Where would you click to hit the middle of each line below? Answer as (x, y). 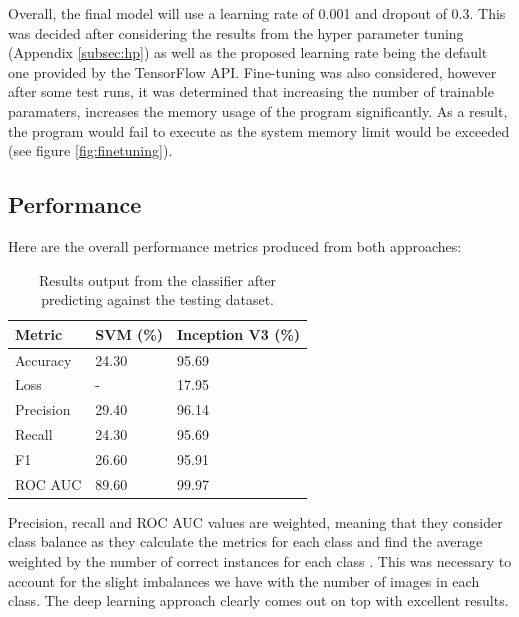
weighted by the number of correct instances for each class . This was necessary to (260, 561)
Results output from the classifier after (158, 279)
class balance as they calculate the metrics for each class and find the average (245, 541)
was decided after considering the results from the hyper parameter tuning (236, 32)
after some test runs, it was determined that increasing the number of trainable (251, 91)
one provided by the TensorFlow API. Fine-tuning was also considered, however (252, 71)
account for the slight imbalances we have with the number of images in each (244, 580)
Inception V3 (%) (239, 333)
